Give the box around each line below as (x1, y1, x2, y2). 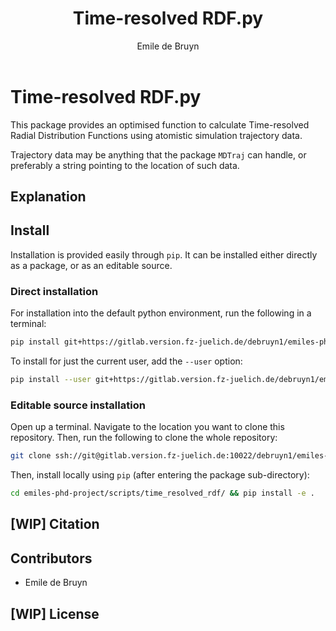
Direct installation (10, 284, 99, 298)
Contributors (10, 550, 93, 567)
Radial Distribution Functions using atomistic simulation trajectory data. (10, 129, 303, 141)
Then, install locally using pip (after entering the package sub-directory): (10, 469, 310, 481)
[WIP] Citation (10, 516, 100, 533)
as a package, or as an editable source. (10, 259, 173, 271)
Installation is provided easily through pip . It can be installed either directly (10, 248, 318, 261)
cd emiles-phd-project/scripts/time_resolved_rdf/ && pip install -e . (10, 488, 315, 499)
